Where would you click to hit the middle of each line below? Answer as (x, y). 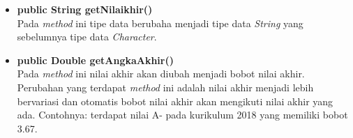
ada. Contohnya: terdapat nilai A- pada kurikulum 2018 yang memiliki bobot (182, 115)
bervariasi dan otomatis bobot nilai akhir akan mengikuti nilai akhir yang (175, 101)
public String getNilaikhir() (85, 9)
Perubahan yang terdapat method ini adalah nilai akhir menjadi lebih (165, 87)
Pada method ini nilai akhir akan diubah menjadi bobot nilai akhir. (161, 74)
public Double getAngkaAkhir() (95, 60)
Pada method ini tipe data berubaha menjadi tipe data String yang (160, 23)
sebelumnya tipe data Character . (87, 37)
